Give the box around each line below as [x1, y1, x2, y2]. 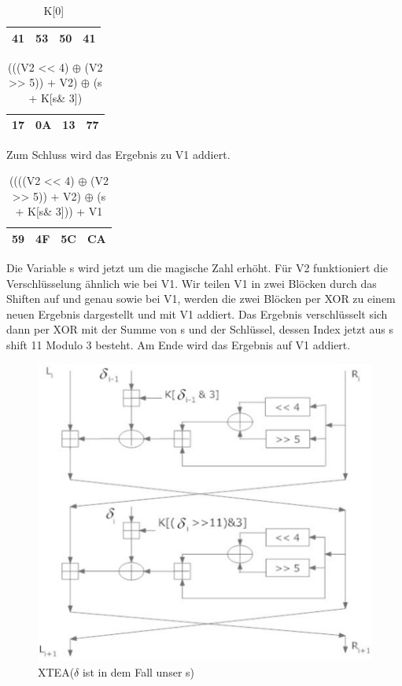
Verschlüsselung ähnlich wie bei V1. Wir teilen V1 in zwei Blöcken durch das [6, 275, 377, 291]
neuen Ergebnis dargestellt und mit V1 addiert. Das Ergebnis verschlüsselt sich [6, 305, 388, 322]
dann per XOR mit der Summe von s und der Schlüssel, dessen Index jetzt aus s [6, 321, 393, 337]
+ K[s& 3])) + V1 [15, 203, 103, 219]
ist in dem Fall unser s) [82, 663, 194, 680]
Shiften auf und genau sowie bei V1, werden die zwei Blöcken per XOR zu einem [6, 290, 396, 307]
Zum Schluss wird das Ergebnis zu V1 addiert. [6, 146, 231, 162]
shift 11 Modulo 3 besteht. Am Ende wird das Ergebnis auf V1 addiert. [6, 337, 351, 352]
